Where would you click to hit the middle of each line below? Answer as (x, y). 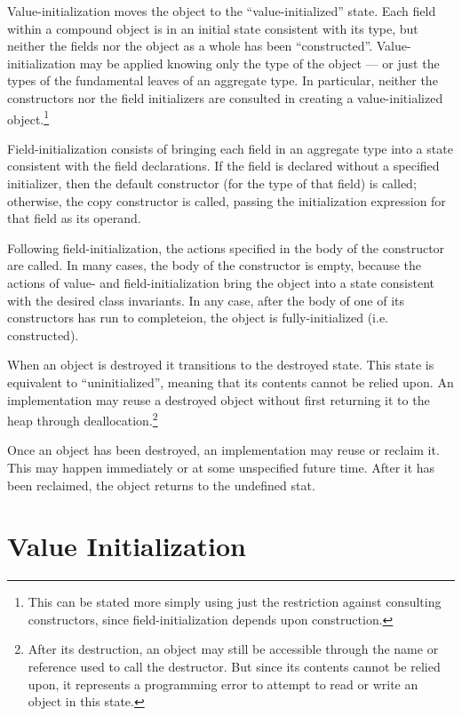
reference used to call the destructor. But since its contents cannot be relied (234, 667)
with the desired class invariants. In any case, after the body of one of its (206, 300)
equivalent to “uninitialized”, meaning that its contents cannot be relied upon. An (231, 382)
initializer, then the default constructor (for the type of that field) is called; (212, 183)
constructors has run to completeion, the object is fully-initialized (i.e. (198, 318)
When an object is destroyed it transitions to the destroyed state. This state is (221, 365)
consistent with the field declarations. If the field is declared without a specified (223, 166)
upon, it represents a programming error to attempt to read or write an (223, 684)
